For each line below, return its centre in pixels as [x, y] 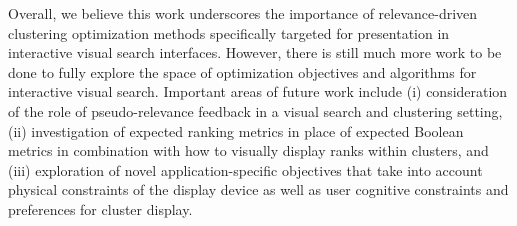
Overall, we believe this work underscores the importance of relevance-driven [243, 13]
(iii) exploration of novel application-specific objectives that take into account [245, 169]
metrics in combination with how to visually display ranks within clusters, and [248, 150]
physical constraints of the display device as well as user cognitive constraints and [258, 189]
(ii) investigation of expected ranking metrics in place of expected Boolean [236, 130]
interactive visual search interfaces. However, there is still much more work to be [255, 52]
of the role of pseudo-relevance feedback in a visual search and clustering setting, [255, 110]
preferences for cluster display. [100, 208]
